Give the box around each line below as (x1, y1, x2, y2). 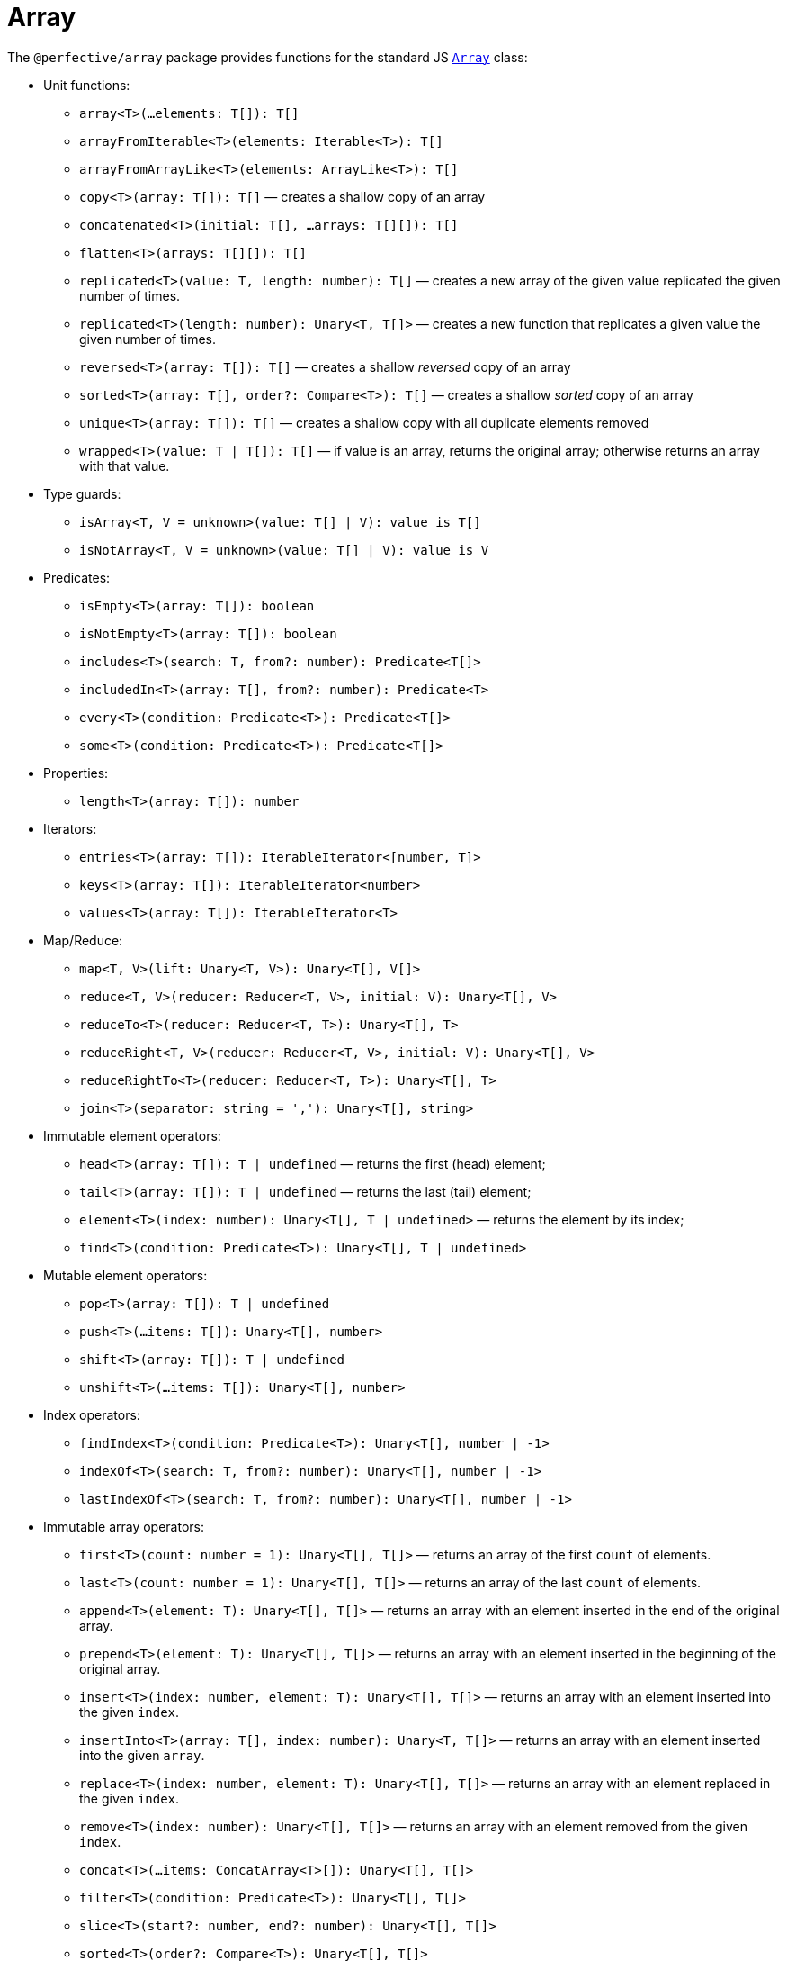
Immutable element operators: (43, 1127, 221, 1143)
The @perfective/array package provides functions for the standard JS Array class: (7, 49, 528, 65)
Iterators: (43, 820, 97, 836)
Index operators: (43, 1406, 140, 1423)
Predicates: (43, 569, 111, 585)
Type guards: (43, 485, 121, 502)
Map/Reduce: (43, 932, 123, 948)
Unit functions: (43, 77, 130, 93)
